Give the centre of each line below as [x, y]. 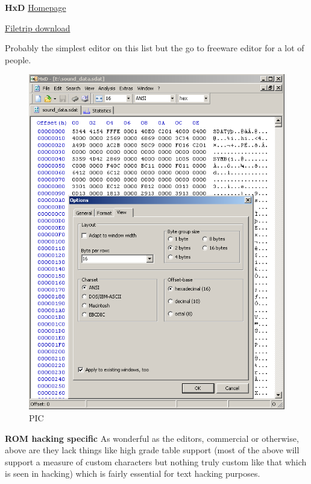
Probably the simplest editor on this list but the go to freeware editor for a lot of [155, 48]
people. [18, 59]
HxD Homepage [36, 7]
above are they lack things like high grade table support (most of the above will [152, 450]
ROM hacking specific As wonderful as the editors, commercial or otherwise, [152, 438]
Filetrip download [38, 27]
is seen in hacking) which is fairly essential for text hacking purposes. [133, 473]
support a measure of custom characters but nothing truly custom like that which [156, 461]
